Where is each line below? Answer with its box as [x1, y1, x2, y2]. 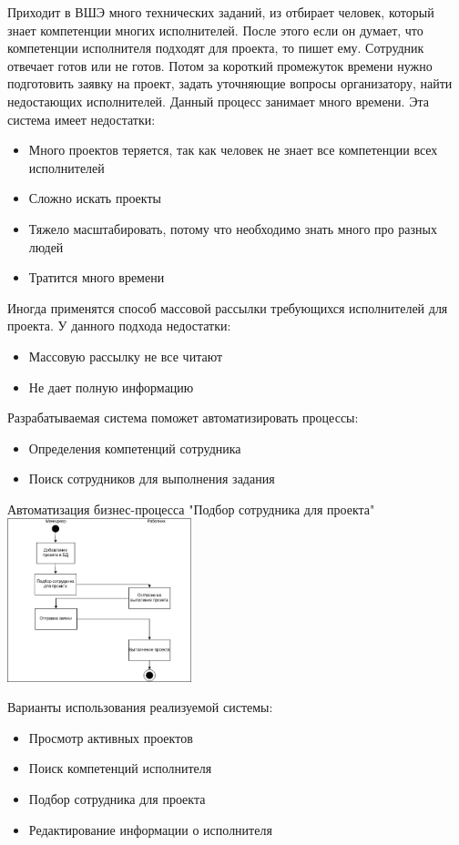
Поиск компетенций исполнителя [28, 758, 212, 778]
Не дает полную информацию [28, 377, 194, 396]
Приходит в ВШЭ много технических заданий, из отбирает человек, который [7, 3, 434, 21]
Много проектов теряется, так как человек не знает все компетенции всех [28, 140, 438, 159]
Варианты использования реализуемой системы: [7, 697, 273, 717]
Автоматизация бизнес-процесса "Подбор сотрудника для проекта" [7, 499, 375, 518]
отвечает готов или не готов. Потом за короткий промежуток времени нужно [7, 56, 433, 75]
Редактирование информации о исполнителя [28, 820, 272, 839]
